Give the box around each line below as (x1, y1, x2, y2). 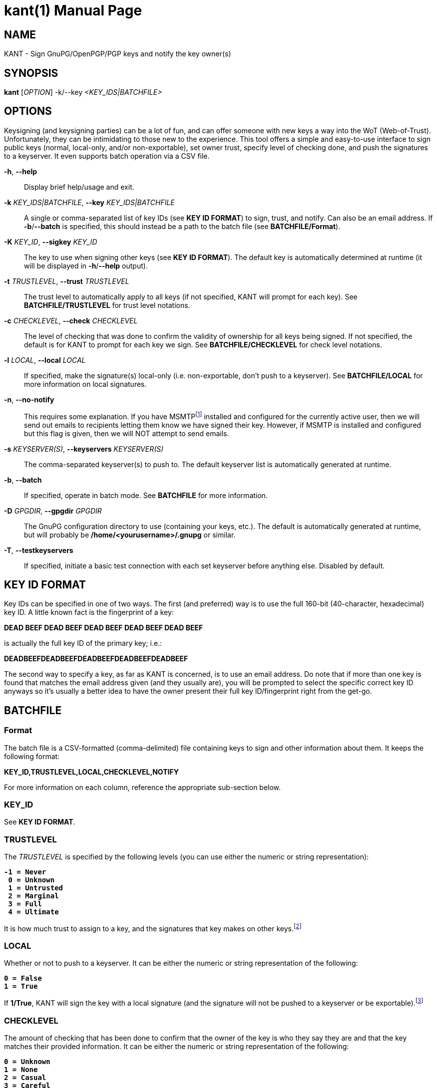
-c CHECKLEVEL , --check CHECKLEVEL (4, 316, 138, 325)
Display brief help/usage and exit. (24, 182, 134, 191)
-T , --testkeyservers (4, 545, 73, 554)
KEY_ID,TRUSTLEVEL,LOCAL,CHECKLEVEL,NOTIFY (4, 767, 179, 776)
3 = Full (8, 900, 42, 908)
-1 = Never (4, 868, 46, 876)
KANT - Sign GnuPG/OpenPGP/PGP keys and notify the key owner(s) (4, 49, 231, 58)
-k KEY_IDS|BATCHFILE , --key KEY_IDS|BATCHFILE (4, 198, 175, 207)
